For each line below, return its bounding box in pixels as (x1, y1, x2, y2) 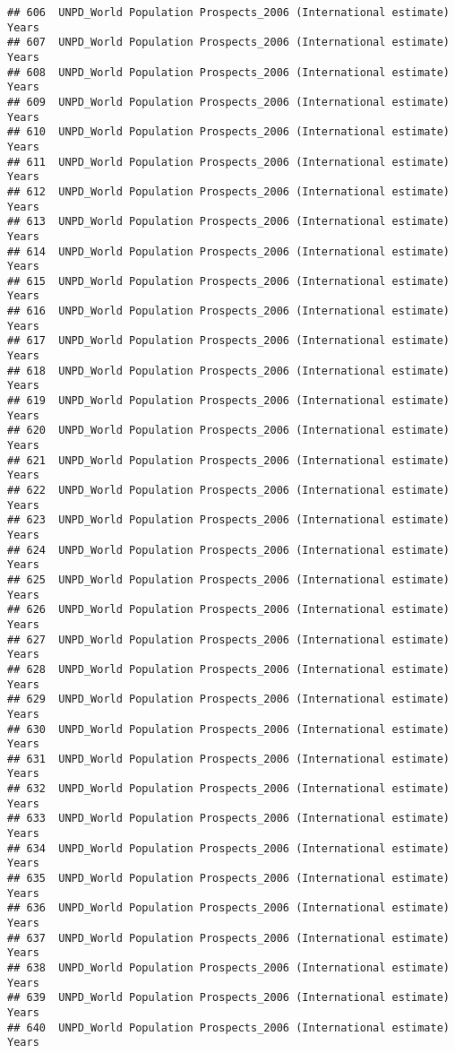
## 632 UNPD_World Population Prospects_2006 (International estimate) (7, 782, 450, 796)
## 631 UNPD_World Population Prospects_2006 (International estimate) (7, 752, 450, 765)
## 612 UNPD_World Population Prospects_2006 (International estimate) (7, 185, 450, 198)
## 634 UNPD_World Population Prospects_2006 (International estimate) (7, 842, 450, 855)
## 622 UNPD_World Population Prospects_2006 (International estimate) (7, 484, 450, 496)
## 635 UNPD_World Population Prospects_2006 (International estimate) (7, 872, 450, 885)
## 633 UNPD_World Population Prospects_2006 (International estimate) (7, 812, 450, 825)
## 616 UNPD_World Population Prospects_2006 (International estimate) (7, 305, 450, 318)
